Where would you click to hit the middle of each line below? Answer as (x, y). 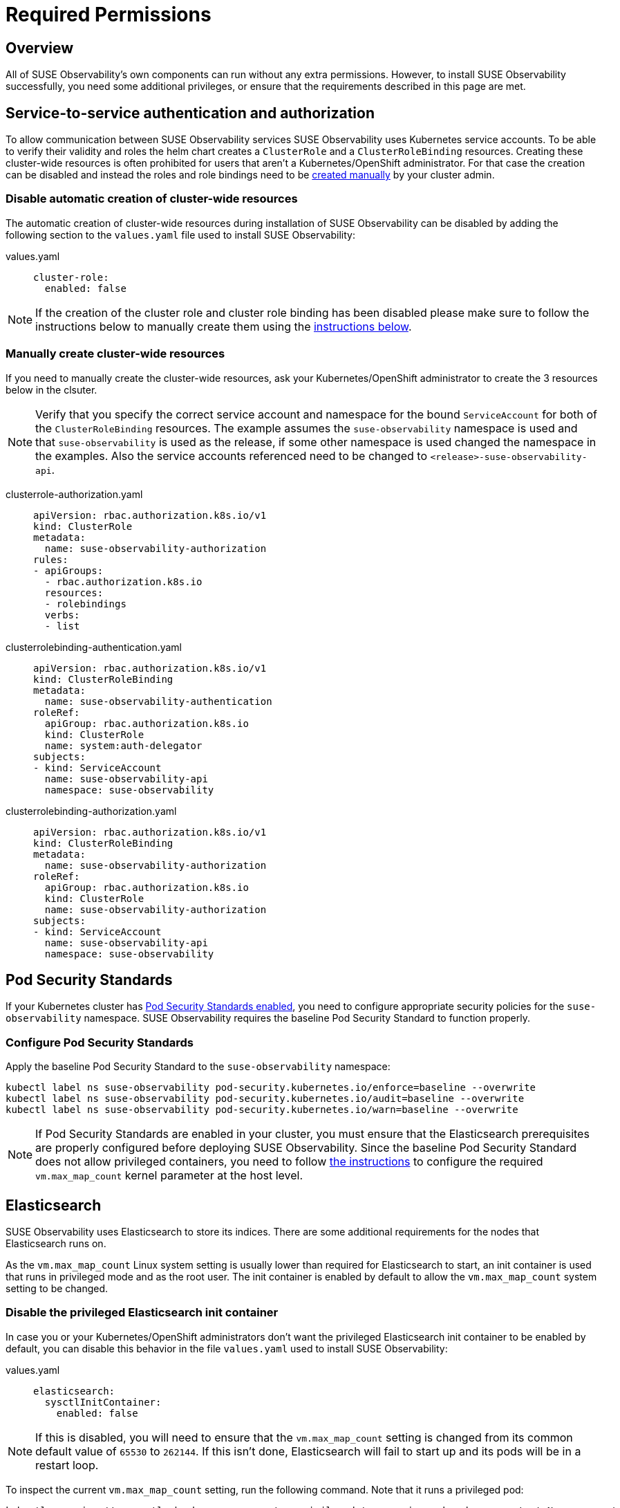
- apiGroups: (68, 570)
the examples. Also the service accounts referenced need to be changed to (232, 456)
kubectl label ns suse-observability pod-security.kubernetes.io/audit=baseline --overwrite (265, 1099)
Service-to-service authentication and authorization (190, 113)
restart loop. (67, 1465)
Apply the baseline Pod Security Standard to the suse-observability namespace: (198, 1067)
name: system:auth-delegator (123, 745)
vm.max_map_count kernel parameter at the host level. (169, 1176)
